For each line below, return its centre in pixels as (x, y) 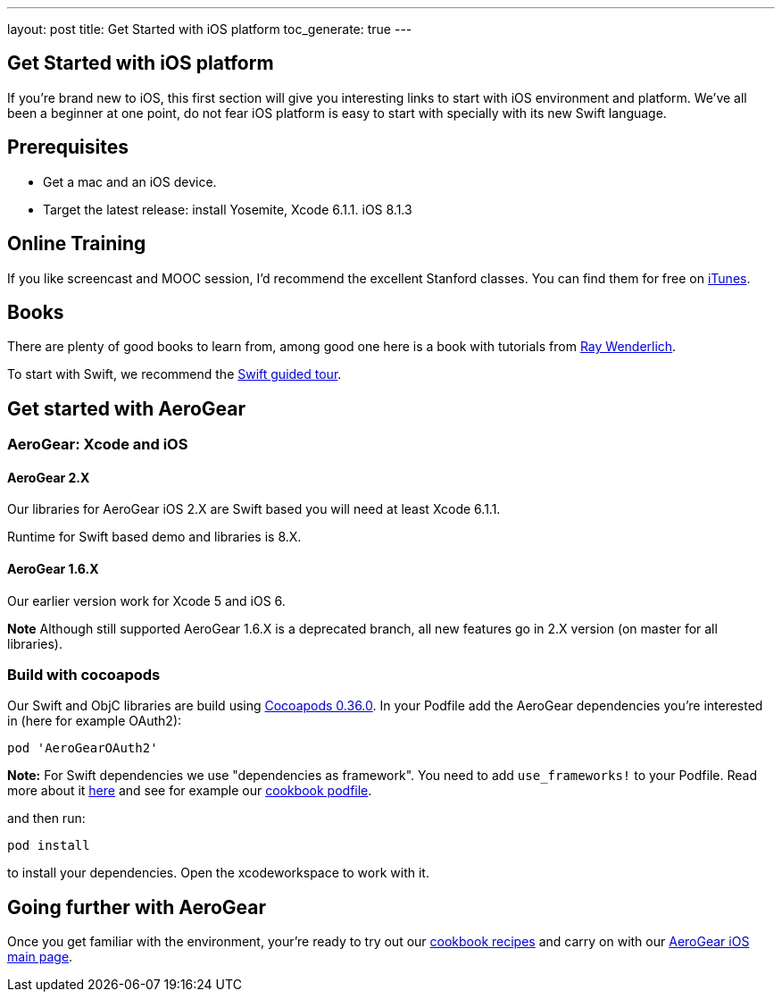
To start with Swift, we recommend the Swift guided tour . (175, 374)
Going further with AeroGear (137, 907)
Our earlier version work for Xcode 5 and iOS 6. (146, 600)
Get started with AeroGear (127, 408)
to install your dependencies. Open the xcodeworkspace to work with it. (218, 873)
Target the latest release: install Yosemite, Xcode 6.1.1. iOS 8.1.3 (228, 209)
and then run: (46, 819)
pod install (49, 846)
